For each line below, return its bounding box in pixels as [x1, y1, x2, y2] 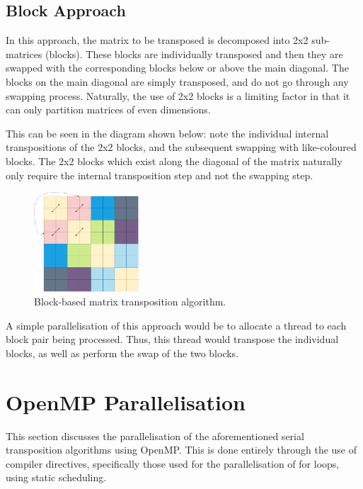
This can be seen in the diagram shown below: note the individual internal [6, 125, 329, 140]
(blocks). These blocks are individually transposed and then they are [45, 46, 343, 61]
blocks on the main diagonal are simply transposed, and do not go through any [6, 74, 349, 89]
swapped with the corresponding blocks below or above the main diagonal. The [6, 60, 349, 75]
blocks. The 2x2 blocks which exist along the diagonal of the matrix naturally [6, 153, 342, 168]
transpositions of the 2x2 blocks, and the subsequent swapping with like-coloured [6, 140, 357, 154]
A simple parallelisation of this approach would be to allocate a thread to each [6, 317, 347, 332]
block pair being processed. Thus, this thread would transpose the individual [6, 332, 339, 347]
